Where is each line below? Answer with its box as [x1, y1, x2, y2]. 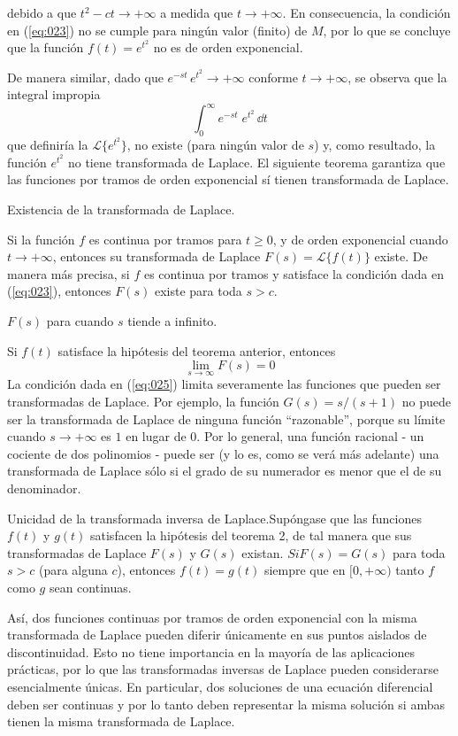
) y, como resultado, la [314, 136, 436, 154]
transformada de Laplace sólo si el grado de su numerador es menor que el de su [7, 461, 442, 480]
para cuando [46, 312, 114, 330]
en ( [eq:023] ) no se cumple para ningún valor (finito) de [7, 20, 308, 39]
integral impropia [7, 85, 101, 104]
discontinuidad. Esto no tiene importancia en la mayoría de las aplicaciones [7, 642, 416, 661]
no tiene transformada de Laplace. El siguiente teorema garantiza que [67, 152, 446, 171]
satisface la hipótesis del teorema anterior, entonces [57, 341, 336, 360]
